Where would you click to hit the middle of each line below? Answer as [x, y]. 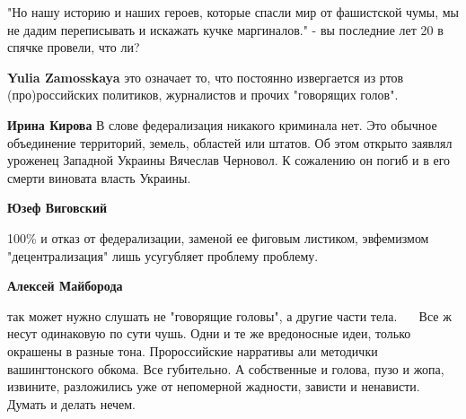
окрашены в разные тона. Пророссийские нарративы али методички [193, 350]
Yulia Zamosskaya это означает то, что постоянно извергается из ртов [206, 77]
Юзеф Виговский [57, 208]
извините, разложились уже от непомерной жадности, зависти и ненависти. [214, 386]
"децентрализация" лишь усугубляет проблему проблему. [163, 255]
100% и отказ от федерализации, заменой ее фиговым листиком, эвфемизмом [218, 237]
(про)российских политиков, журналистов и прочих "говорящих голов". [203, 95]
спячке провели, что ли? [74, 47]
